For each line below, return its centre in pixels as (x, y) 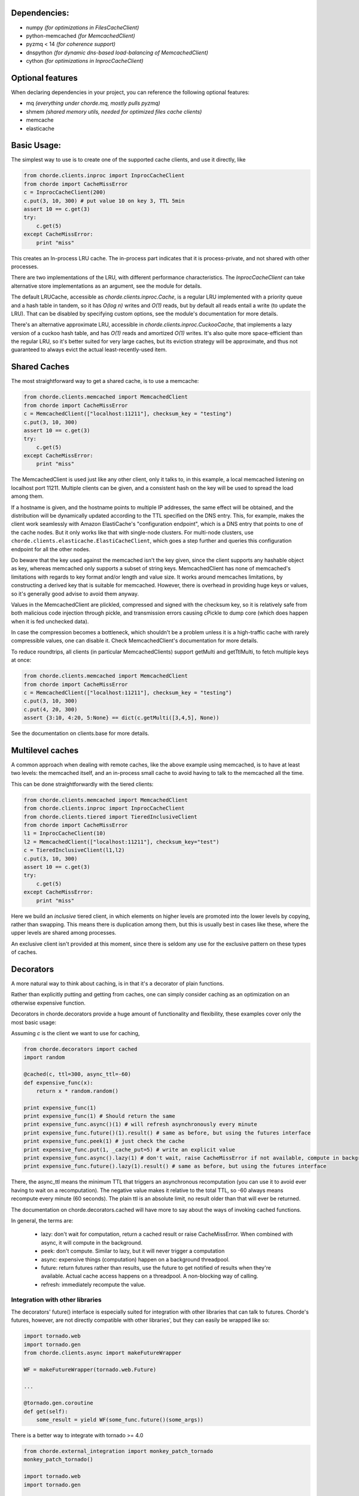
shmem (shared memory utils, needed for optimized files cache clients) (114, 111)
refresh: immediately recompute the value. (93, 1284)
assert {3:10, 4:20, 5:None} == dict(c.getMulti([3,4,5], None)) (121, 718)
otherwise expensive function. (48, 1003)
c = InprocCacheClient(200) (65, 192)
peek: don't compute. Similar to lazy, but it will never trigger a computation (133, 1251)
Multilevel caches (45, 750)
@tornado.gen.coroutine (59, 1403)
